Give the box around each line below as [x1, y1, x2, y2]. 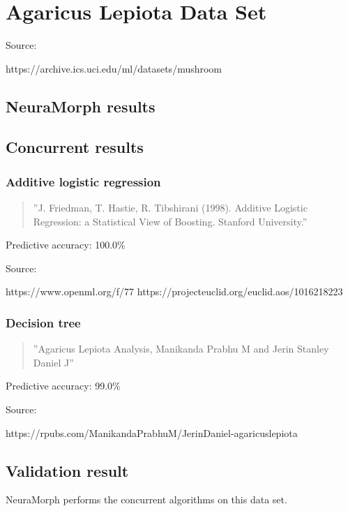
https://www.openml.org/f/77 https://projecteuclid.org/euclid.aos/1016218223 [6, 284, 343, 299]
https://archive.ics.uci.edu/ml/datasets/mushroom [6, 61, 222, 75]
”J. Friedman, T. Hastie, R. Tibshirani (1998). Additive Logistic [33, 200, 308, 215]
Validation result [6, 459, 129, 481]
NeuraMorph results [6, 95, 156, 117]
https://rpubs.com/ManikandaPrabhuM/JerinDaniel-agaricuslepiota [6, 425, 298, 440]
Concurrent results [6, 136, 144, 158]
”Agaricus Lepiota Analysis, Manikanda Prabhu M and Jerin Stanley [33, 341, 329, 356]
